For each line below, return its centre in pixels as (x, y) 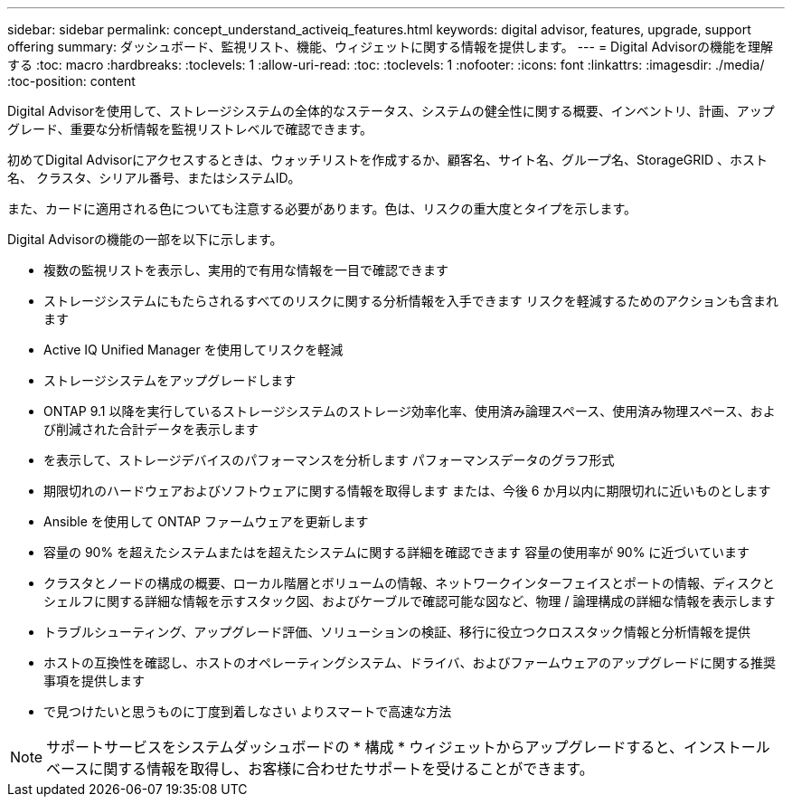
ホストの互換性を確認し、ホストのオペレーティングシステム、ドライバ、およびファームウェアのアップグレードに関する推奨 (410, 662)
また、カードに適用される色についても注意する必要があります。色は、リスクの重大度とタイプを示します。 (322, 208)
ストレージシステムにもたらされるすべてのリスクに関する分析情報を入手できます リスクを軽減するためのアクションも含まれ (411, 301)
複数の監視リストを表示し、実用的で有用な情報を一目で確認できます (246, 270)
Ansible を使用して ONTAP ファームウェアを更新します (206, 521)
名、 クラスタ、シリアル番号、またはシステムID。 (154, 178)
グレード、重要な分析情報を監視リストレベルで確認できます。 (190, 129)
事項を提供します (94, 681)
